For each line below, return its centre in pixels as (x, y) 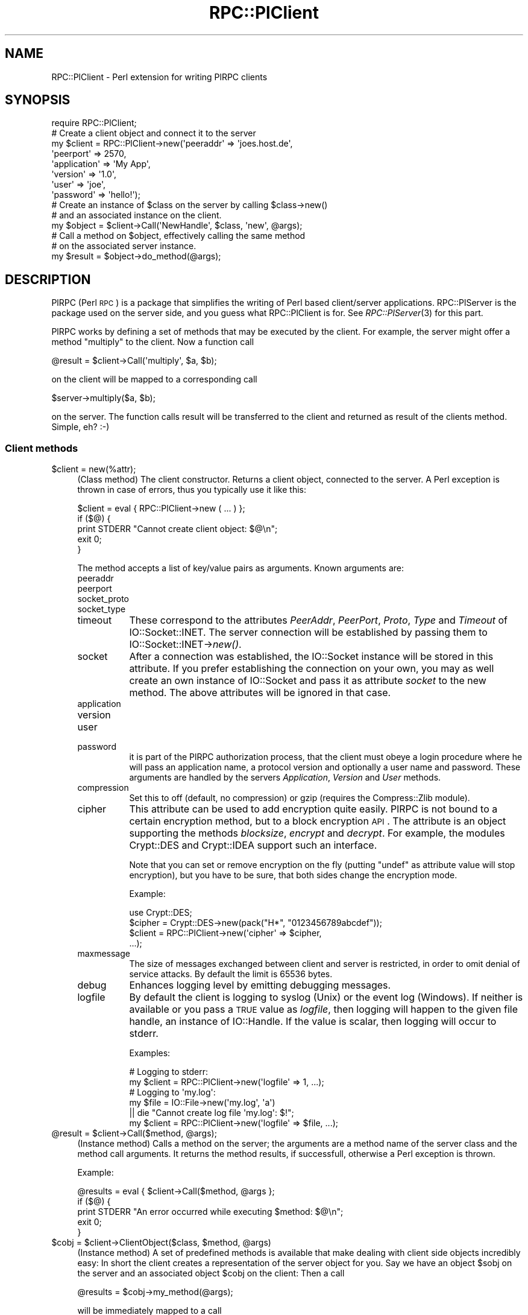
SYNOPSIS (38, 100)
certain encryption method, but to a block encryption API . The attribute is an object (318, 821)
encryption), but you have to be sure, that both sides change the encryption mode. (293, 875)
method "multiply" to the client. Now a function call (153, 342)
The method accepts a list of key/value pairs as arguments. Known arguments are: (240, 568)
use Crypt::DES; (161, 913)
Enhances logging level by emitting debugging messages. (260, 985)
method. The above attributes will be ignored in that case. (260, 693)
